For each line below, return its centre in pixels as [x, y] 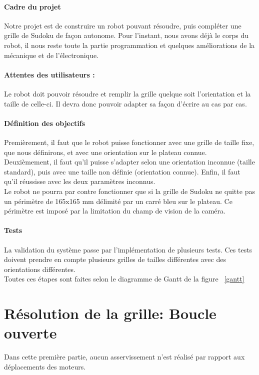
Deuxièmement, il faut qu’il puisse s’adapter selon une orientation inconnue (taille [129, 162]
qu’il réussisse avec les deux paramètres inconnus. [80, 181]
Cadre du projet [32, 6]
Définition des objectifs [45, 123]
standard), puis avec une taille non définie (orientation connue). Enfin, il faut [122, 171]
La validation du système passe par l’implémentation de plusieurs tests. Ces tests [128, 249]
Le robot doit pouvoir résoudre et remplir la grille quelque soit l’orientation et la [127, 93]
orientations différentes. [40, 269]
